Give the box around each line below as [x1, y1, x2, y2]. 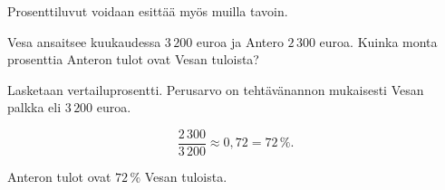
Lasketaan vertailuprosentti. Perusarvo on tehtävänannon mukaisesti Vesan [7, 80, 424, 99]
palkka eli [7, 98, 62, 117]
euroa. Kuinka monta [319, 32, 438, 51]
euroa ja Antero [196, 32, 284, 51]
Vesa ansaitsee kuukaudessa [7, 32, 161, 51]
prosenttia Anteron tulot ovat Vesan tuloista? [7, 50, 259, 69]
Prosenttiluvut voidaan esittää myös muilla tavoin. [7, 2, 288, 20]
